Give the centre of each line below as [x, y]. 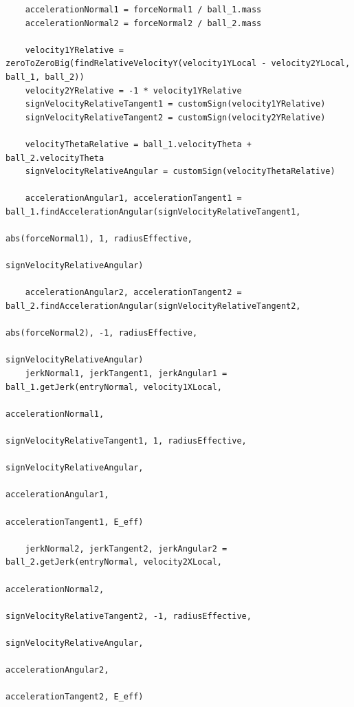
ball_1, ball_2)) [45, 77]
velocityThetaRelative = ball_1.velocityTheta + [138, 144]
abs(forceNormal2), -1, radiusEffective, [102, 333]
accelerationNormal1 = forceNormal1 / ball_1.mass [143, 10]
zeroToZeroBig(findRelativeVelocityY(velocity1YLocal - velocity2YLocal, [178, 64]
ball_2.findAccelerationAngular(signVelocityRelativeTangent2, [153, 306]
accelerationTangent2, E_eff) [75, 697]
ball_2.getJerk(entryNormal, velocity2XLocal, [114, 562]
